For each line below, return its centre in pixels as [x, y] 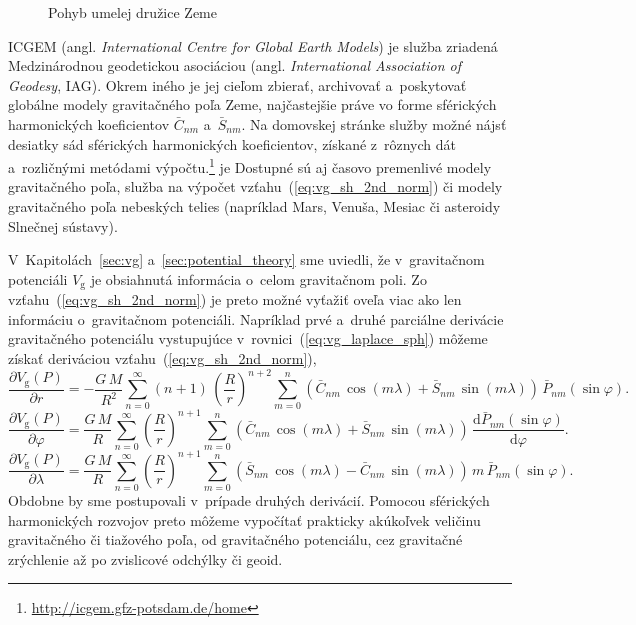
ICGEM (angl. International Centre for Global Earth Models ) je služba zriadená [253, 45]
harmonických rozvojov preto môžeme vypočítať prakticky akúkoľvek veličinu [244, 519]
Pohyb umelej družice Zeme [132, 12]
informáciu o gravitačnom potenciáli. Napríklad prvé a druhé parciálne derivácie [256, 318]
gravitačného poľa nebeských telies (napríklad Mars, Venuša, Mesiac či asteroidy [254, 206]
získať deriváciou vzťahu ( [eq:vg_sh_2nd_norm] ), [162, 358]
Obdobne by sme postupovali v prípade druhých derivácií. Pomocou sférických [249, 500]
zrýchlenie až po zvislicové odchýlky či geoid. [145, 558]
